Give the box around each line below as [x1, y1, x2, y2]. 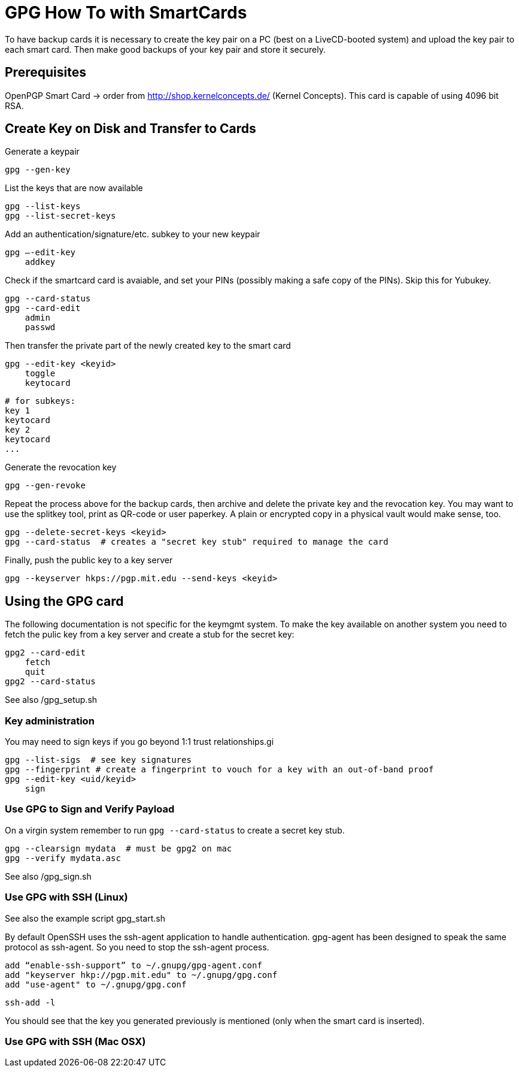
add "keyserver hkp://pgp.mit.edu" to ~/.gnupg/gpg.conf [5, 970, 278, 980]
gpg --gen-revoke [5, 481, 86, 491]
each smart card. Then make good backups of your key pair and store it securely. [5, 44, 326, 55]
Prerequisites [5, 65, 86, 80]
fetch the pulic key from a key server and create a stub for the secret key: [5, 629, 295, 640]
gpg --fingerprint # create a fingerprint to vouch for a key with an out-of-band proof [5, 765, 434, 775]
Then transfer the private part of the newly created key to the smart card [5, 340, 291, 351]
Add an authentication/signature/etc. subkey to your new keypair [5, 229, 260, 240]
